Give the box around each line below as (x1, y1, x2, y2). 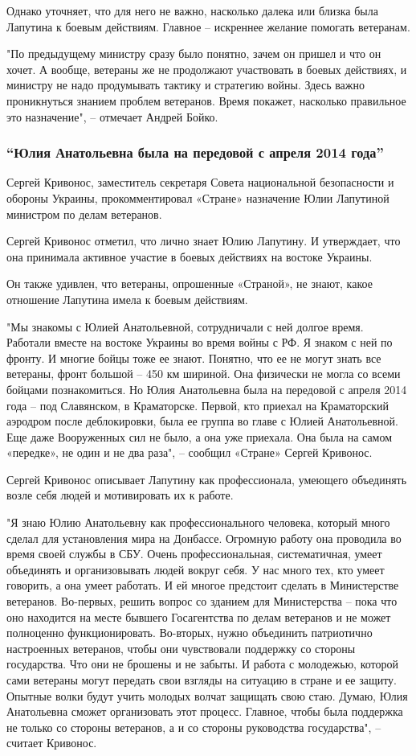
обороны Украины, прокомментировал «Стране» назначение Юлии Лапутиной (6, 189, 389, 206)
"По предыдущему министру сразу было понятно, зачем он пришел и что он (6, 45, 381, 62)
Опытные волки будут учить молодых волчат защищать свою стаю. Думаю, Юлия (6, 687, 408, 704)
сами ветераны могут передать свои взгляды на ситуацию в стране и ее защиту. (6, 672, 397, 688)
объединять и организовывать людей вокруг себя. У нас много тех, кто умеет (6, 561, 385, 577)
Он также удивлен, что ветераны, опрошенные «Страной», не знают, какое (6, 275, 373, 292)
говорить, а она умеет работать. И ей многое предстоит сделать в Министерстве (6, 577, 399, 594)
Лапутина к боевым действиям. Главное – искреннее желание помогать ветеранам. (6, 18, 410, 35)
